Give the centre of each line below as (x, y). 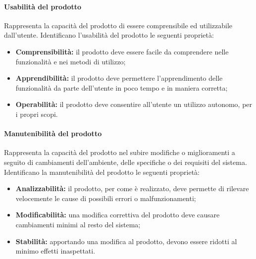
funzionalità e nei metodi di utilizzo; (71, 61)
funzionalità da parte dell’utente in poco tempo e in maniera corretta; (122, 87)
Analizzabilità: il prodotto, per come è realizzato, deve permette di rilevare (132, 188)
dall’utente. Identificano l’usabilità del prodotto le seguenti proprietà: (109, 35)
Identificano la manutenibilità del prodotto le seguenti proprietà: (102, 172)
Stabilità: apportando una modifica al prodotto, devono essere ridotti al (126, 241)
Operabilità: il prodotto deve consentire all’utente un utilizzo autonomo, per (134, 104)
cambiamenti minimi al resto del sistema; (78, 224)
